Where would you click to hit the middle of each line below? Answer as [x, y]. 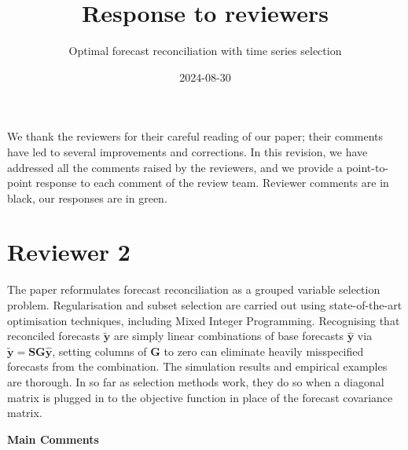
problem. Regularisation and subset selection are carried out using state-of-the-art [205, 305]
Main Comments [53, 439]
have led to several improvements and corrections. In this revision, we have [187, 151]
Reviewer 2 [69, 252]
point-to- [368, 167]
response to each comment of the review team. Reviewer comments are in [212, 183]
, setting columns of [99, 351]
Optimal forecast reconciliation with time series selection [205, 51]
